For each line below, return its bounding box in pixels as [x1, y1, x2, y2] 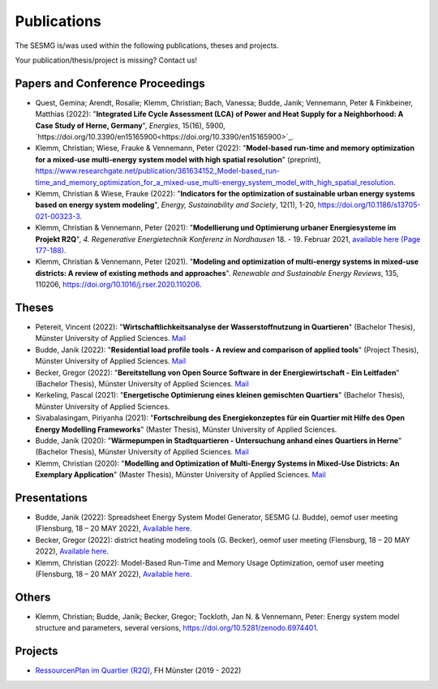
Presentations [15, 491, 88, 505]
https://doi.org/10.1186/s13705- [317, 200, 421, 210]
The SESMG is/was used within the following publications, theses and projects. [15, 41, 279, 50]
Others [15, 590, 51, 604]
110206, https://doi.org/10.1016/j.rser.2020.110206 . [35, 280, 202, 290]
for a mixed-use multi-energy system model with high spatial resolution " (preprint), [35, 154, 322, 164]
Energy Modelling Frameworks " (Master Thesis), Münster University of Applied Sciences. [35, 424, 337, 434]
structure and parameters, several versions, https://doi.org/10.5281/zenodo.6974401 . [35, 623, 319, 633]
